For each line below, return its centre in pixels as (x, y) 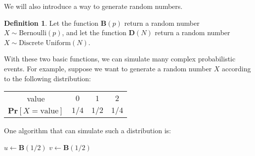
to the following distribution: (47, 78)
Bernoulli (33, 33)
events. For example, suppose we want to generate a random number (108, 68)
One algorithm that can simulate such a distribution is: (87, 130)
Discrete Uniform (45, 43)
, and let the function (94, 32)
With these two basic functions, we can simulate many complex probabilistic (120, 59)
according (236, 68)
